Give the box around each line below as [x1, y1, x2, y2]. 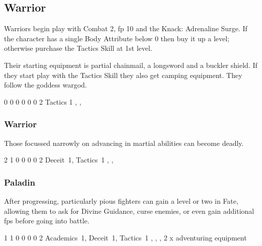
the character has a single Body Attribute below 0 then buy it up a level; [4, 33, 230, 43]
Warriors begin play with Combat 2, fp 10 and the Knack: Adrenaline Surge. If [4, 23, 247, 34]
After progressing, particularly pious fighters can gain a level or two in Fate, [4, 195, 238, 206]
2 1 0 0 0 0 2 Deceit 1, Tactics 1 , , [4, 154, 114, 165]
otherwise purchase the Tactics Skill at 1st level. [4, 43, 152, 53]
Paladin [4, 176, 35, 188]
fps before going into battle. [4, 215, 90, 226]
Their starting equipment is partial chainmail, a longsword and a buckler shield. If [4, 59, 257, 70]
